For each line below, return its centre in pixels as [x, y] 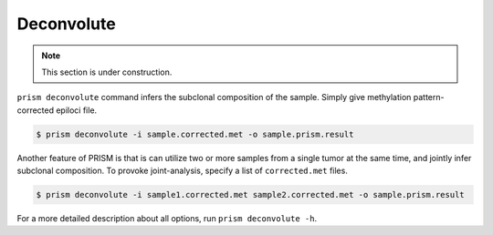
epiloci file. [77, 110]
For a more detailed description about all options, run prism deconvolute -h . [167, 219]
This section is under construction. [107, 72]
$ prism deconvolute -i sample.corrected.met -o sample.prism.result [195, 134]
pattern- [429, 97]
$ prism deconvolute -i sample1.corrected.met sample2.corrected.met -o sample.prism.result [250, 195]
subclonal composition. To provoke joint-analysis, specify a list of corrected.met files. [183, 171]
